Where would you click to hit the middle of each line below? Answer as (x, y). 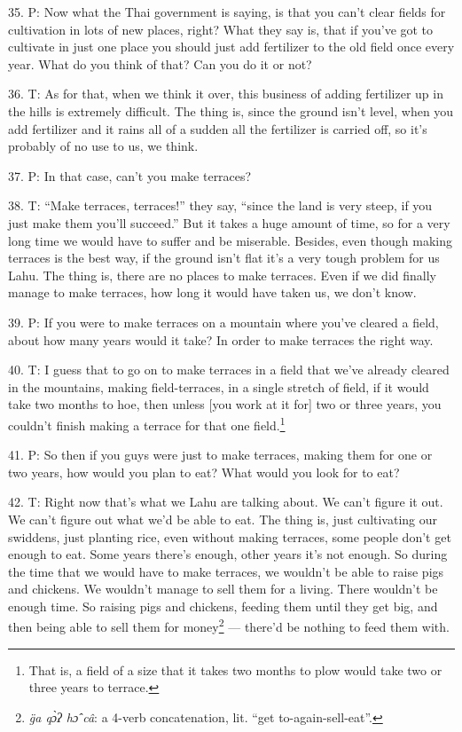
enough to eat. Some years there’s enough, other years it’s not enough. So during (228, 554)
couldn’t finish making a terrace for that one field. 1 (147, 423)
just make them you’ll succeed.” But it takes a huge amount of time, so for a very (229, 222)
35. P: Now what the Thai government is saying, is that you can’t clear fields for (227, 12)
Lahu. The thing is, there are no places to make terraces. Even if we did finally (222, 275)
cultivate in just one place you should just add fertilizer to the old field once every (231, 47)
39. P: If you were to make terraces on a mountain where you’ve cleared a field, (223, 322)
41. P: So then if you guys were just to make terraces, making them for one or (220, 455)
